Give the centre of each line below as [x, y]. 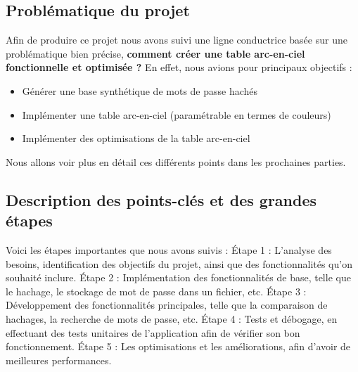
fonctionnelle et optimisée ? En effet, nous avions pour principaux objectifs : [179, 67]
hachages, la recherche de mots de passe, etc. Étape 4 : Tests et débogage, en [172, 318]
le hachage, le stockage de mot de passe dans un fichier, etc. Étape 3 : [156, 291]
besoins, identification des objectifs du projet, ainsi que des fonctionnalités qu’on [179, 263]
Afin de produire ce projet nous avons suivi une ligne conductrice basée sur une [177, 40]
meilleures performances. [59, 360]
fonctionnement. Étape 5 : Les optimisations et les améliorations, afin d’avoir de [178, 346]
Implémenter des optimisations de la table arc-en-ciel [136, 138]
